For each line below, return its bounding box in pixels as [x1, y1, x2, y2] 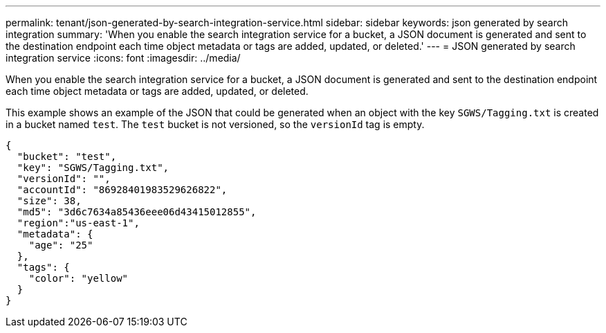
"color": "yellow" [28, 273, 129, 284]
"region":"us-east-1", [17, 217, 140, 228]
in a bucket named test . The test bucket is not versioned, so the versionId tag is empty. [6, 118, 425, 130]
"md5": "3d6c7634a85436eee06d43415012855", [17, 206, 257, 217]
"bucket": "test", [17, 151, 117, 162]
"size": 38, [17, 195, 82, 206]
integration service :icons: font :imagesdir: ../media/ [6, 52, 241, 64]
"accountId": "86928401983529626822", [17, 184, 228, 195]
